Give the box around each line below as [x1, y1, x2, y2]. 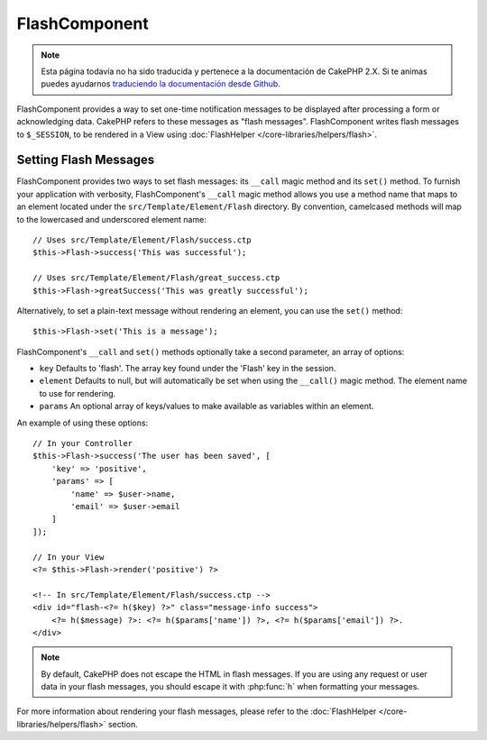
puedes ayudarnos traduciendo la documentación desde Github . [41, 78, 281, 89]
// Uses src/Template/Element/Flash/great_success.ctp [32, 273, 280, 283]
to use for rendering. [39, 388, 116, 398]
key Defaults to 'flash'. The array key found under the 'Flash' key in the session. [39, 363, 336, 374]
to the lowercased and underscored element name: [16, 214, 207, 224]
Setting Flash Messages [16, 152, 155, 168]
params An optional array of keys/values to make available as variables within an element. [39, 401, 374, 412]
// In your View [32, 552, 105, 562]
